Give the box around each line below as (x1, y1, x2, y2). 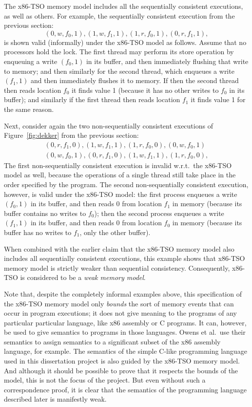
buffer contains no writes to (4, 208, 86, 218)
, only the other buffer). (79, 227, 151, 237)
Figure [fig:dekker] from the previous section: (4, 130, 139, 140)
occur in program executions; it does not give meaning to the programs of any (4, 308, 237, 318)
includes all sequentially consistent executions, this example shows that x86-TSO (4, 253, 245, 263)
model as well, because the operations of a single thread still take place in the (4, 170, 236, 180)
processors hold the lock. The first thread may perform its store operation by (4, 46, 234, 57)
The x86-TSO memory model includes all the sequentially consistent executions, (4, 1, 243, 11)
